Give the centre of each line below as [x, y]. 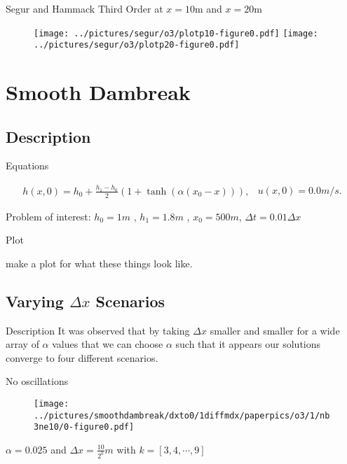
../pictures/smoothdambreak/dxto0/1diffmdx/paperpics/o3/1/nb [182, 415]
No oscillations [37, 381]
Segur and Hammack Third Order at [84, 8]
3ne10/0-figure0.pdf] [84, 427]
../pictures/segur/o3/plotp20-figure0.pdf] [137, 45]
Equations [27, 166]
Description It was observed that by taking [98, 330]
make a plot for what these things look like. [99, 263]
